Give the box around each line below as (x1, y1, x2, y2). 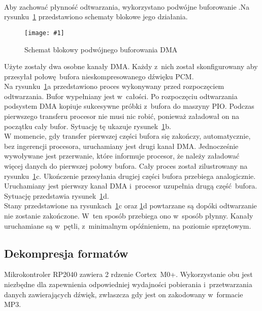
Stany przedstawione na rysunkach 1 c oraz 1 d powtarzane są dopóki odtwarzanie (4, 200, 257, 211)
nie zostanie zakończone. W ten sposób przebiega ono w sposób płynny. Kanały (4, 210, 253, 221)
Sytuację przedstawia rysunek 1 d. (4, 190, 109, 201)
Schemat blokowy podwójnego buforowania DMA (24, 44, 178, 54)
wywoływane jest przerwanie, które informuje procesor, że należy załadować (4, 150, 240, 161)
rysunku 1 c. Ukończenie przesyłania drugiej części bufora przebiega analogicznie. (4, 170, 256, 181)
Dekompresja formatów (4, 245, 128, 261)
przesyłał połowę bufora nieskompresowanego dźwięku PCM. (4, 71, 194, 81)
